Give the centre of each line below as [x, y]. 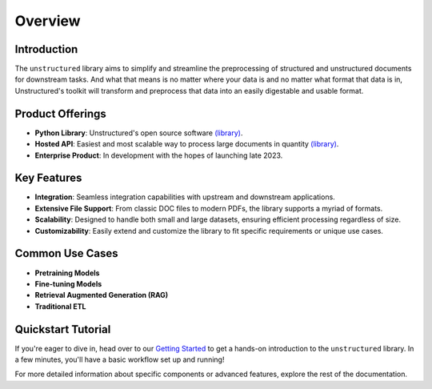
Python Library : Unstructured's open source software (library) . [139, 133]
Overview [48, 21]
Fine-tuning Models [68, 283]
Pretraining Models [67, 273]
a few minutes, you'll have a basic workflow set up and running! [120, 359]
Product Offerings [61, 113]
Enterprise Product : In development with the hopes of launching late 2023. [159, 155]
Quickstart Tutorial [63, 329]
